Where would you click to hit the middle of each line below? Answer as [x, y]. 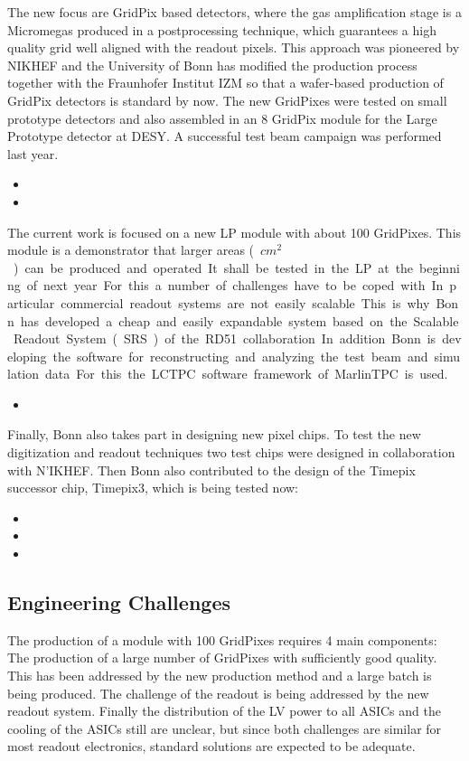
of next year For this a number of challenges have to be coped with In [235, 285]
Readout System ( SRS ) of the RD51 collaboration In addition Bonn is [225, 338]
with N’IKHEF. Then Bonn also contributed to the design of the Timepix [211, 470]
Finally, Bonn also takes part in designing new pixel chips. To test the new [214, 434]
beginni [440, 267]
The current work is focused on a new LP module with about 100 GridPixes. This [234, 232]
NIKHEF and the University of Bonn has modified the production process [212, 65]
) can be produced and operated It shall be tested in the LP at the [213, 267]
